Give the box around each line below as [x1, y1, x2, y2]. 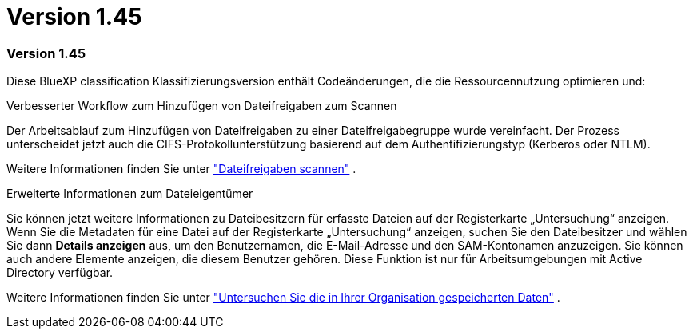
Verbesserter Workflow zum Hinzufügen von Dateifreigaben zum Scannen [6, 99, 397, 113]
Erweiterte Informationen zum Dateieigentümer [6, 187, 253, 201]
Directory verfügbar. [6, 266, 114, 280]
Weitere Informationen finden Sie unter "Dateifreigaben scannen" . [6, 162, 356, 176]
